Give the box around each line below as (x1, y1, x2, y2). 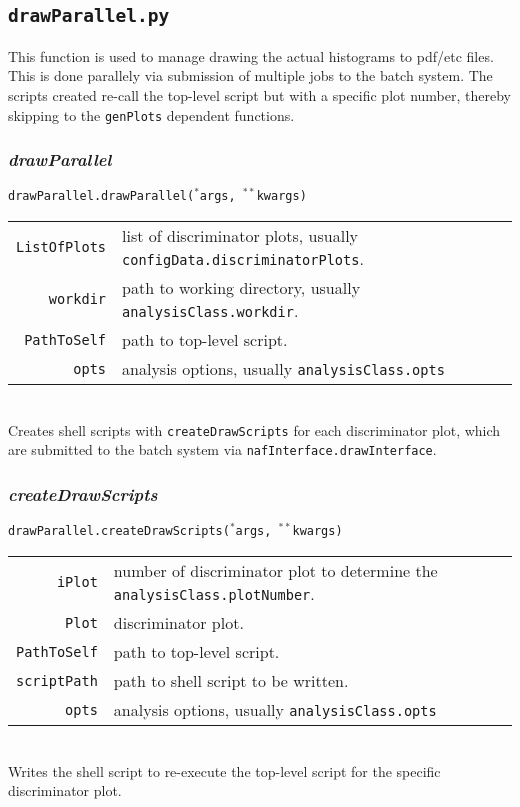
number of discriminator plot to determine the (113, 559, 438, 583)
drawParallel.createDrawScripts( (8, 524, 230, 539)
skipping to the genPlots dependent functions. (8, 104, 295, 125)
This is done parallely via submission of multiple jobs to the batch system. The (8, 65, 493, 86)
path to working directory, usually (122, 276, 361, 300)
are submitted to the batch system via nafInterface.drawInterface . (8, 439, 437, 460)
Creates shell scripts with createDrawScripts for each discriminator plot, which (8, 419, 501, 440)
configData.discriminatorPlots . (122, 247, 364, 271)
